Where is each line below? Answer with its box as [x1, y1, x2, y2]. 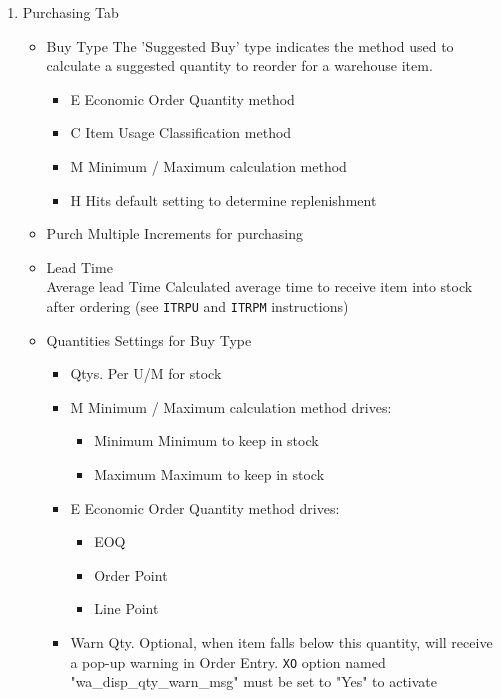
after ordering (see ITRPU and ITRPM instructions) [46, 295, 349, 316]
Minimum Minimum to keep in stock [94, 430, 319, 451]
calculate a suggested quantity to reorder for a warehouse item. [46, 55, 433, 76]
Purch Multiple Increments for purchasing [46, 223, 304, 244]
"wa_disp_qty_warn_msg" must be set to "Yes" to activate [70, 671, 438, 692]
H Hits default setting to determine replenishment [70, 189, 377, 210]
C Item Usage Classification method [70, 122, 292, 143]
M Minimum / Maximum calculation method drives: [70, 396, 392, 417]
